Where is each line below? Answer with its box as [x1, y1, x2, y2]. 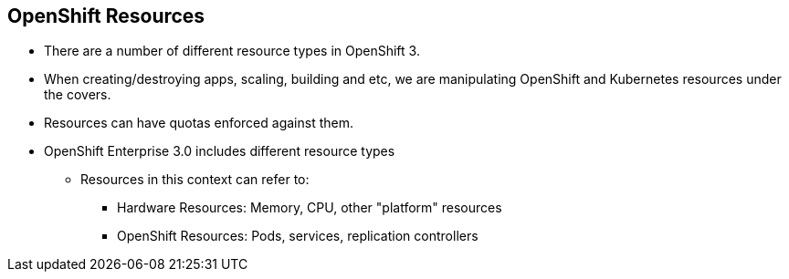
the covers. [44, 87, 111, 103]
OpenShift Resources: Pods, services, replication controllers [117, 228, 479, 244]
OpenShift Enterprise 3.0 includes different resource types [44, 143, 395, 160]
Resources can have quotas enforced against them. [44, 115, 353, 131]
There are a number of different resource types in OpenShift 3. [44, 43, 420, 59]
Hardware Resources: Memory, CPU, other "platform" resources [117, 200, 502, 216]
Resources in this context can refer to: [80, 171, 310, 188]
